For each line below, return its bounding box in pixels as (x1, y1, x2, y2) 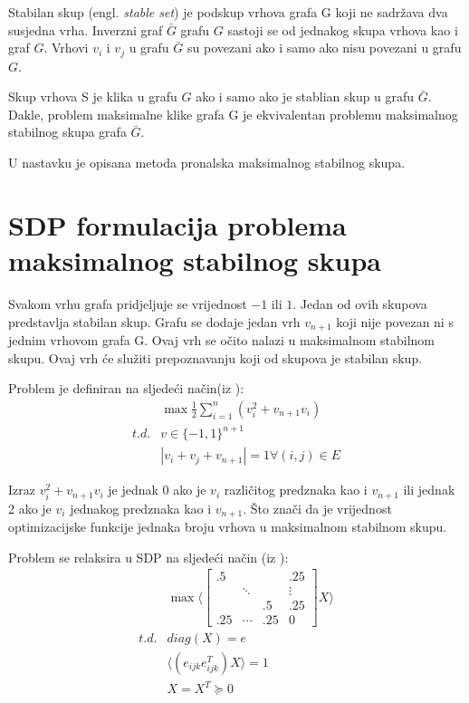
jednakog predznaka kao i (70, 498, 212, 517)
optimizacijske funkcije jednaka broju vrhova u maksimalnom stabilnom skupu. (8, 517, 447, 536)
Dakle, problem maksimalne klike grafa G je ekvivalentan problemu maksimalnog (8, 104, 458, 123)
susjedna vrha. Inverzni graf (8, 20, 163, 39)
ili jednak (403, 480, 455, 499)
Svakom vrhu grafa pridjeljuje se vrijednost (8, 294, 247, 313)
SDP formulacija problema (8, 206, 347, 243)
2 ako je (8, 498, 52, 517)
